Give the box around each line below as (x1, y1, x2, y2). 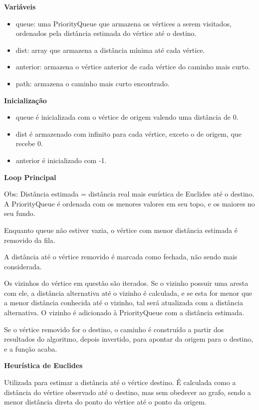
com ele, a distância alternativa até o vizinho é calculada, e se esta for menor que (4, 287, 253, 298)
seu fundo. (4, 208, 35, 218)
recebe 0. (15, 138, 43, 149)
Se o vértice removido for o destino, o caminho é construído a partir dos (4, 324, 224, 334)
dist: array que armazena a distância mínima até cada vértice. (15, 44, 205, 55)
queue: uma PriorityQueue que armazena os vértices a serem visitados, (15, 18, 232, 28)
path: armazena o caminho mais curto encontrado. (15, 78, 170, 88)
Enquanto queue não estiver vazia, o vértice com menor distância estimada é (4, 224, 238, 235)
